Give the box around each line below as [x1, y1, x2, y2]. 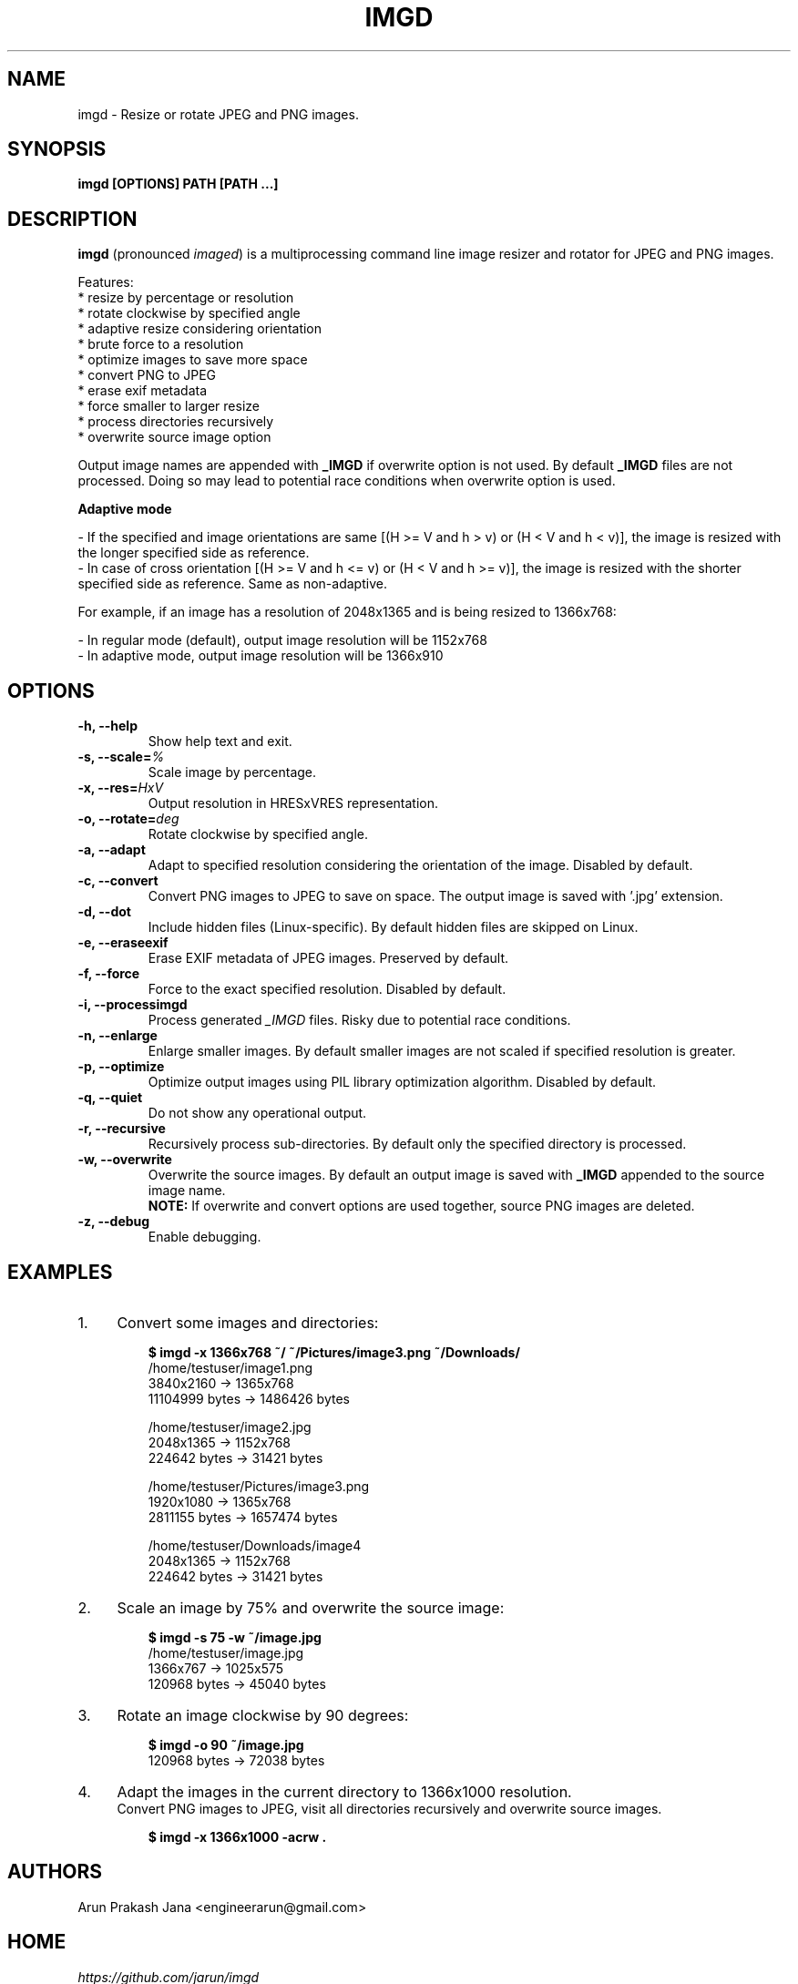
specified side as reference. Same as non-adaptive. [77, 576, 387, 592]
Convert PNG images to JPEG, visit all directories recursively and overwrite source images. [117, 1800, 662, 1816]
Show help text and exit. [148, 733, 292, 750]
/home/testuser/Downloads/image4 [148, 1537, 362, 1553]
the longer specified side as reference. [77, 545, 310, 561]
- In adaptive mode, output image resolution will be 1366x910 [77, 648, 444, 664]
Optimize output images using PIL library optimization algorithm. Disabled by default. [148, 1074, 657, 1090]
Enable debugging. [148, 1229, 261, 1245]
